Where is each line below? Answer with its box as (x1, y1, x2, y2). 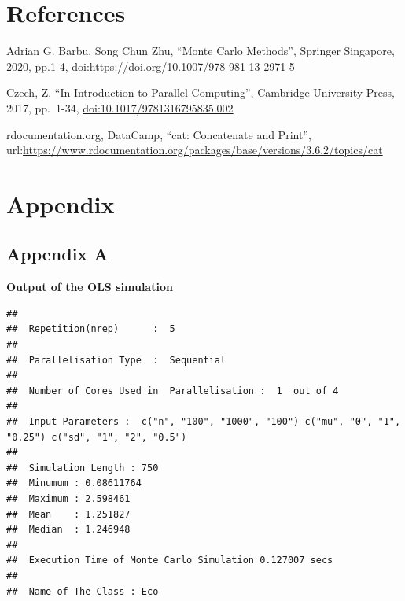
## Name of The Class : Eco (6, 585, 159, 597)
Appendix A (6, 242, 109, 266)
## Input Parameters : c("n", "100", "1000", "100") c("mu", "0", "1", (6, 416, 401, 428)
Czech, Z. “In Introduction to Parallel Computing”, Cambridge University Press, (6, 84, 395, 101)
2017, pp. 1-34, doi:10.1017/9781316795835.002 (6, 99, 234, 116)
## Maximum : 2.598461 (6, 492, 131, 504)
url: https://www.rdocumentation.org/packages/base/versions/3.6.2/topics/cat (6, 142, 383, 158)
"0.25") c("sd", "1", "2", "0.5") (6, 431, 187, 443)
